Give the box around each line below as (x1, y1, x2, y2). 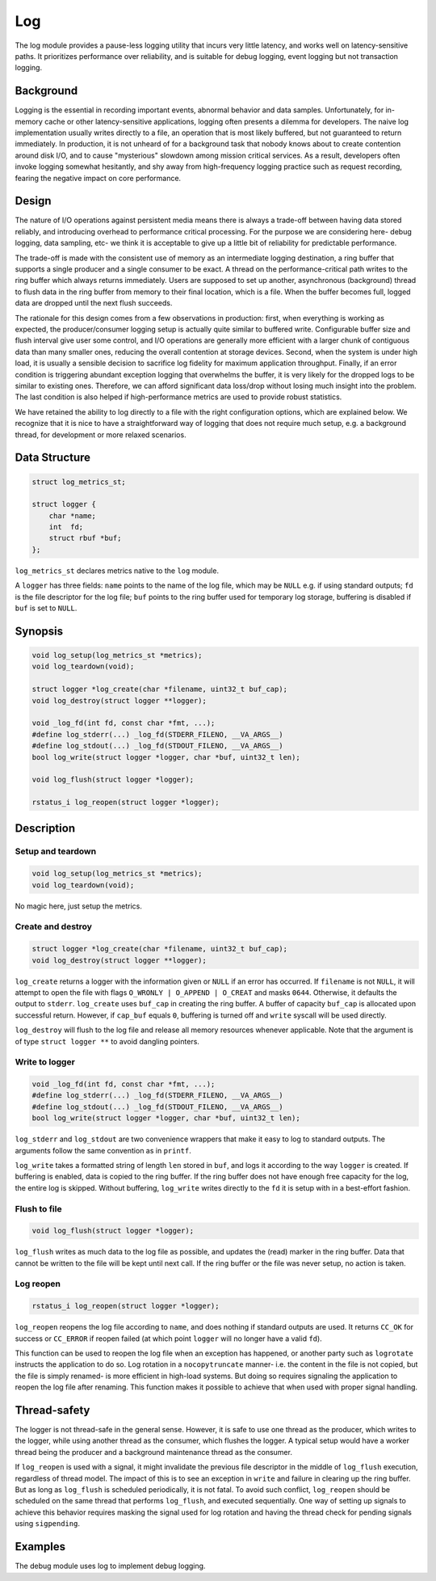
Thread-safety (15, 1403, 90, 1417)
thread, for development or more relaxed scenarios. (15, 429, 187, 440)
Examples (15, 1540, 66, 1554)
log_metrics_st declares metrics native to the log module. (15, 566, 220, 575)
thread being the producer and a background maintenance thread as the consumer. (15, 1447, 292, 1457)
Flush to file (15, 1203, 62, 1214)
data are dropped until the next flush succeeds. (15, 298, 173, 308)
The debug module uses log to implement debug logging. (15, 1561, 206, 1571)
